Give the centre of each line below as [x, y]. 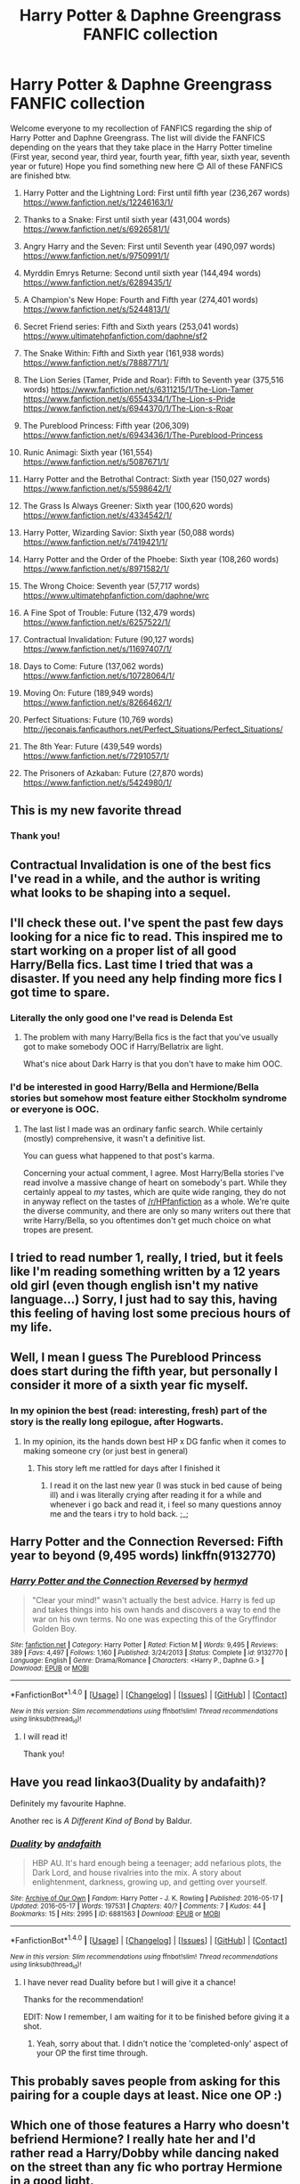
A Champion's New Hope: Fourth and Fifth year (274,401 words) [141, 299]
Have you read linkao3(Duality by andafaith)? [138, 1782]
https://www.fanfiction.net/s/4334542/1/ [97, 515]
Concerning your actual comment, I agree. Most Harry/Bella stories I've [154, 1173]
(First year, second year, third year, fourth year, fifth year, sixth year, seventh [150, 156]
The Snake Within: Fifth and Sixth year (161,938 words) [124, 353]
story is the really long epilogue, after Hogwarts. [117, 1422]
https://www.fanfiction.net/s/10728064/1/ [99, 675]
